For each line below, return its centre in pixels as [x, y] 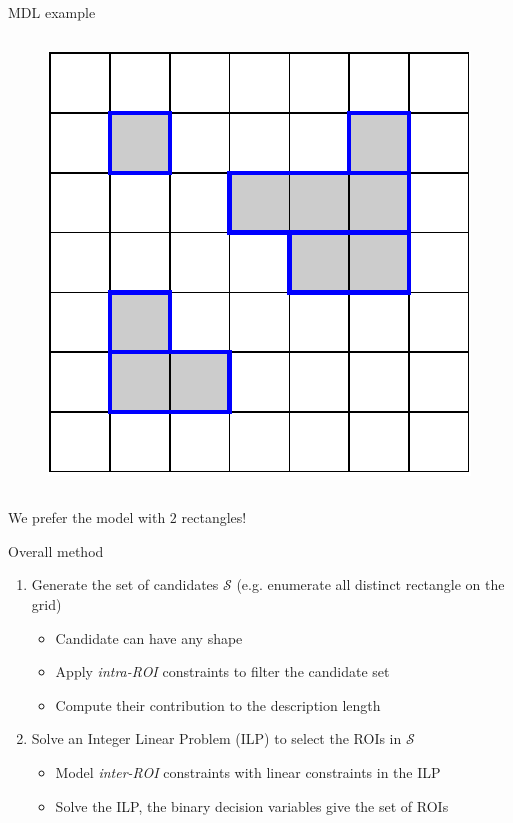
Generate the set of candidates [125, 584]
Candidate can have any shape [149, 637]
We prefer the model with [87, 517]
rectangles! [214, 517]
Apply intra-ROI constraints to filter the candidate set [222, 671]
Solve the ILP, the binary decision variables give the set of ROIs [252, 805]
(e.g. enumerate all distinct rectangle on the [370, 584]
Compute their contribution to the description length [218, 704]
